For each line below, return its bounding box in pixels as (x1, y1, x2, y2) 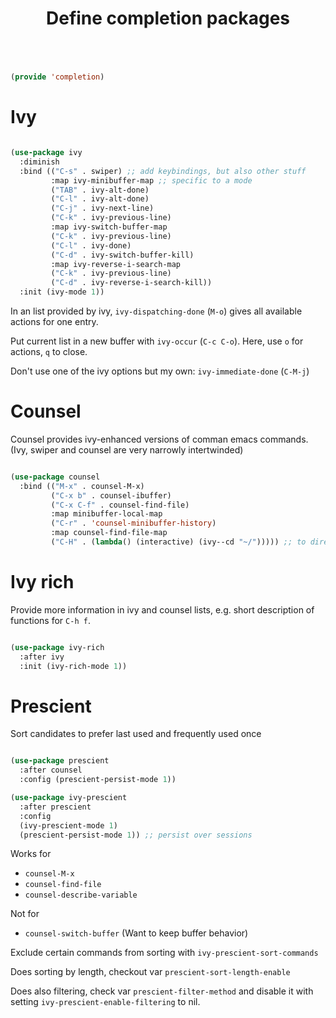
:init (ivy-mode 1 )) (19, 287, 105, 297)
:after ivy (19, 652, 65, 662)
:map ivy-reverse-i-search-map (50, 259, 182, 269)
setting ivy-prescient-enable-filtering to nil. (10, 996, 201, 1008)
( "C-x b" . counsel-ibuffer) (50, 490, 172, 501)
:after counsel (19, 765, 83, 776)
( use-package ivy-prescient (10, 793, 128, 803)
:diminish (19, 157, 60, 167)
